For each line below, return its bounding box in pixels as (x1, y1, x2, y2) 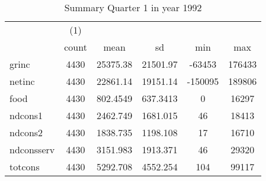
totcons (9, 160, 40, 173)
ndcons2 (9, 126, 43, 139)
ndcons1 (9, 108, 43, 122)
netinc (9, 74, 35, 88)
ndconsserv (9, 143, 55, 156)
